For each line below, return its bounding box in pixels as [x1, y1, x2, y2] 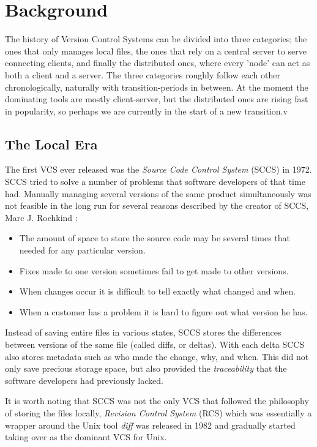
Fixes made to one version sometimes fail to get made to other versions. [19, 264, 289, 277]
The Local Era [5, 134, 98, 153]
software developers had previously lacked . [5, 374, 163, 386]
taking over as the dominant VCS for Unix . [5, 430, 167, 443]
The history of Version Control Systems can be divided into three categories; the [5, 32, 307, 45]
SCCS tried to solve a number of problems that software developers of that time [5, 175, 305, 188]
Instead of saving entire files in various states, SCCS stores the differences [5, 326, 282, 339]
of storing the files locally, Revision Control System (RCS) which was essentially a [5, 406, 312, 419]
